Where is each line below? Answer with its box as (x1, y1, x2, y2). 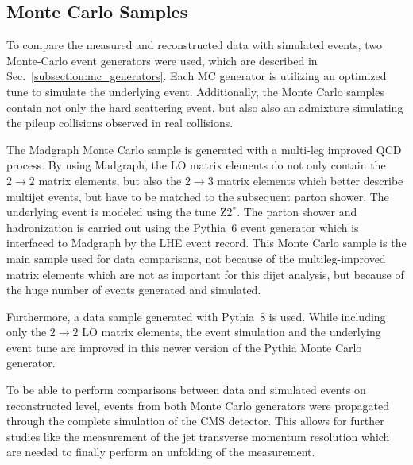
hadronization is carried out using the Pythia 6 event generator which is (6, 219, 359, 235)
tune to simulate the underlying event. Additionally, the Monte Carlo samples (6, 83, 384, 99)
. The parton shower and (237, 203, 357, 220)
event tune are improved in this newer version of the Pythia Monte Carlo (6, 339, 362, 355)
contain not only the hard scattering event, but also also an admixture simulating (6, 99, 403, 115)
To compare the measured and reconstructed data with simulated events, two (6, 37, 382, 53)
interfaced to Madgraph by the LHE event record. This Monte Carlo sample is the (6, 234, 407, 251)
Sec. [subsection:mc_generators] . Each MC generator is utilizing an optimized (6, 68, 387, 84)
